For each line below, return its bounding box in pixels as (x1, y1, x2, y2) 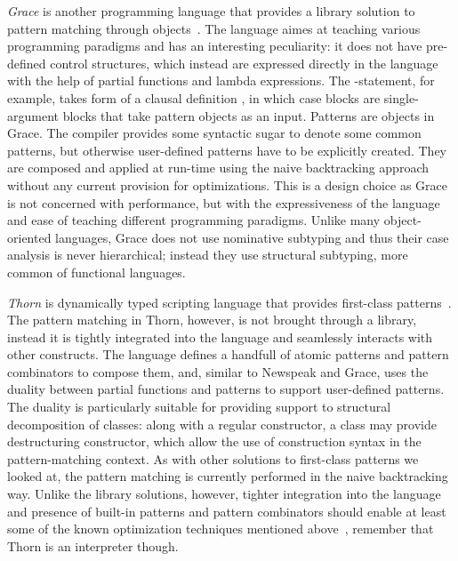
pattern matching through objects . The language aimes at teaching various (7, 19, 421, 37)
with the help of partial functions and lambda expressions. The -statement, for (7, 71, 435, 90)
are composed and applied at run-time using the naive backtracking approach (7, 158, 429, 177)
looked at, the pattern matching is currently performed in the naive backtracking (7, 467, 448, 485)
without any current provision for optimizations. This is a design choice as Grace (7, 175, 448, 194)
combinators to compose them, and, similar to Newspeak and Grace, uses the (7, 362, 429, 381)
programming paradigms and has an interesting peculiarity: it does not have (7, 36, 422, 55)
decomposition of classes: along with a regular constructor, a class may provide (7, 414, 437, 433)
